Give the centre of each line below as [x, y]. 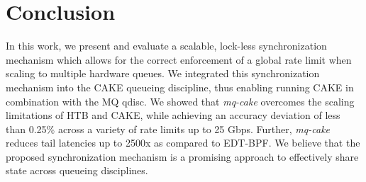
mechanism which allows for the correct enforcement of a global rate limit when [179, 59]
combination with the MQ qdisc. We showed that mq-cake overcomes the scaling [180, 101]
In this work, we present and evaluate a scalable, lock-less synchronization [166, 46]
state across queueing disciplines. [77, 170]
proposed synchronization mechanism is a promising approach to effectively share [182, 156]
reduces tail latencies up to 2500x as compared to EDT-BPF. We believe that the [183, 143]
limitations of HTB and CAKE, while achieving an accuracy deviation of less [173, 115]
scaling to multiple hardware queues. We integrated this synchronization [163, 73]
